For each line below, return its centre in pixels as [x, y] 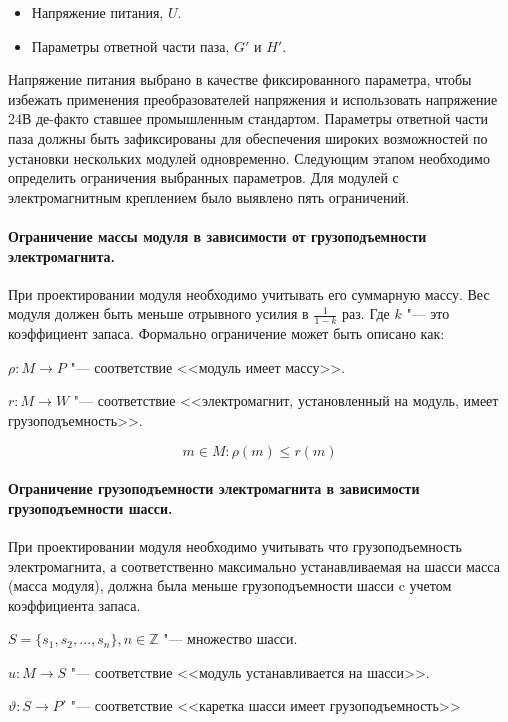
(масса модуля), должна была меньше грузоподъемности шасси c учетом [230, 585]
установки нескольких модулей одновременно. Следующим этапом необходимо [249, 157]
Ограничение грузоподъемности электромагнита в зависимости [214, 488]
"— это [428, 313]
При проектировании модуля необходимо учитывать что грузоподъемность [235, 545]
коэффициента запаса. [74, 604]
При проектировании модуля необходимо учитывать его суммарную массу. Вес [249, 293]
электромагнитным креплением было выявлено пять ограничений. [209, 196]
